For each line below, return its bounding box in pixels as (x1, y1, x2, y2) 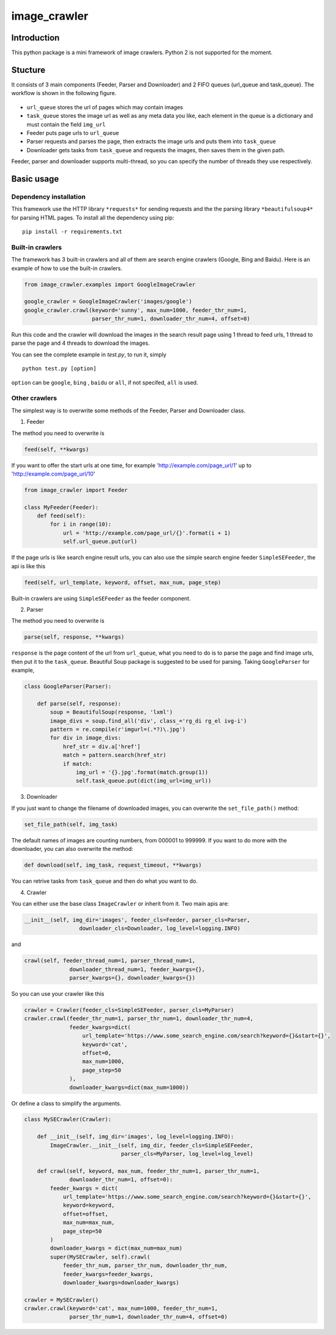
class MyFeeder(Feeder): (24, 504, 99, 510)
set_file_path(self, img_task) (24, 821, 119, 828)
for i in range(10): (50, 521, 112, 528)
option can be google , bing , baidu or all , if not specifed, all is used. (11, 379, 198, 386)
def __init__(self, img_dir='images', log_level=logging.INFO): (37, 1133, 234, 1141)
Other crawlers (11, 394, 58, 402)
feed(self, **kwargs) (24, 445, 89, 453)
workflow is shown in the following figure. (11, 90, 117, 97)
